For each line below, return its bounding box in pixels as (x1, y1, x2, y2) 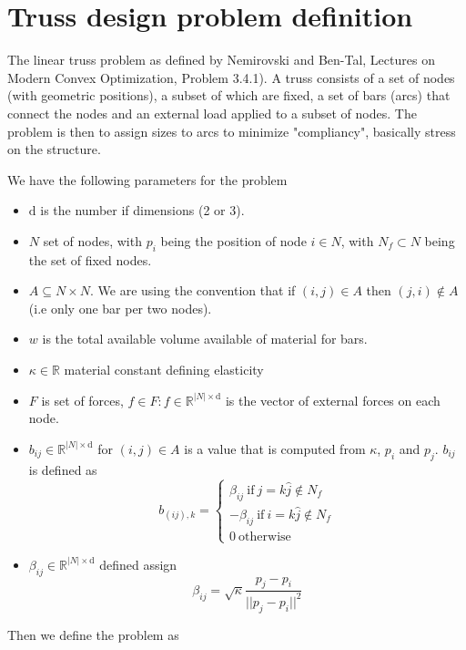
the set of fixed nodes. (28, 250, 152, 269)
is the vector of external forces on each (225, 390, 441, 409)
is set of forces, (41, 390, 124, 409)
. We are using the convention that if (90, 281, 296, 300)
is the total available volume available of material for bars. (42, 329, 368, 348)
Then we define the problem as (7, 624, 179, 644)
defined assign (99, 554, 177, 573)
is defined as (28, 459, 97, 479)
